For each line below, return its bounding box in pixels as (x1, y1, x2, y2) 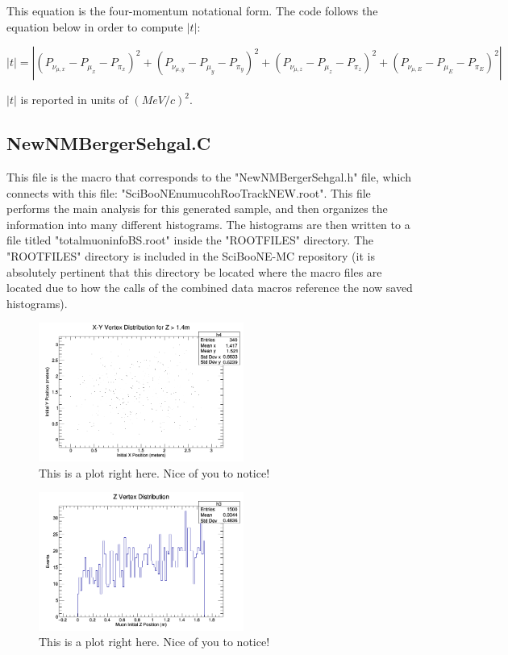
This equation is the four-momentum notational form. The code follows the (6, 2, 378, 19)
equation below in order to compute (6, 18, 184, 35)
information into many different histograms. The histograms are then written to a (6, 215, 410, 232)
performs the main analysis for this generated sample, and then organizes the (6, 200, 388, 217)
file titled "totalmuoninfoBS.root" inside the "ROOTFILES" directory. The (6, 232, 373, 248)
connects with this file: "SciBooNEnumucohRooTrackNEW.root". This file (6, 184, 371, 201)
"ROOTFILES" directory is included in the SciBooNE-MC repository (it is (6, 247, 375, 264)
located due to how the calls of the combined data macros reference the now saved (6, 279, 413, 296)
